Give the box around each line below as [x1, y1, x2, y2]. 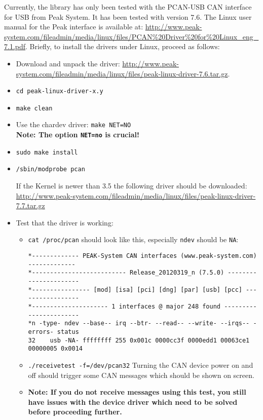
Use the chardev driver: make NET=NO [16, 119, 131, 130]
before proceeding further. [28, 406, 122, 417]
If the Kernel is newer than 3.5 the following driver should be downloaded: [16, 180, 247, 191]
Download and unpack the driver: [16, 58, 120, 68]
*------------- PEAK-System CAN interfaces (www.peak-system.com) [28, 252, 257, 260]
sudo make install [16, 148, 78, 156]
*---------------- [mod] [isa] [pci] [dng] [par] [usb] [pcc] [28, 286, 242, 293]
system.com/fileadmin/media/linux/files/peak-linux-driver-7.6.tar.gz [16, 68, 228, 79]
